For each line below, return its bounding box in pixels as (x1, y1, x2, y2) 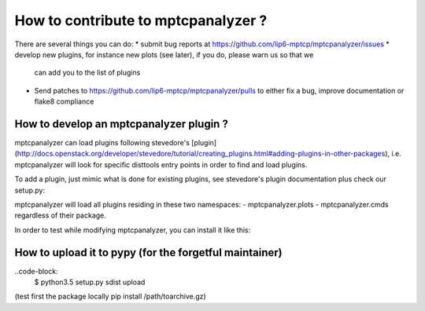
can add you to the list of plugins (34, 68, 141, 78)
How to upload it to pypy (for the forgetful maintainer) (14, 246, 283, 259)
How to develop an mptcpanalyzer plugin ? (14, 117, 228, 130)
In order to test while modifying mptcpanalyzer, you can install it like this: (14, 225, 251, 235)
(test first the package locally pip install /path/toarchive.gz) (14, 291, 206, 302)
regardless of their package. (14, 210, 106, 220)
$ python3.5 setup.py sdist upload (34, 277, 146, 287)
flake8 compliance (34, 97, 94, 106)
